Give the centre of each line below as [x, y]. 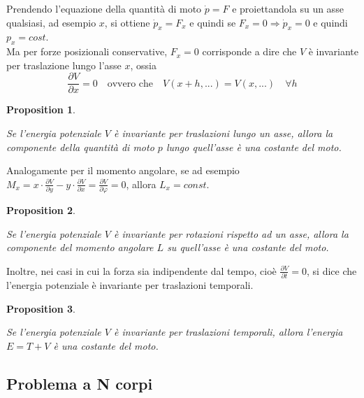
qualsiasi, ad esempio [51, 22]
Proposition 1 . [41, 109]
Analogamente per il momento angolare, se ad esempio [123, 170]
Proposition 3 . [41, 308]
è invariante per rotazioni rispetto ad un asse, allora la [231, 233]
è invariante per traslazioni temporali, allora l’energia [228, 332]
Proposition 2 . [41, 210]
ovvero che [130, 84]
